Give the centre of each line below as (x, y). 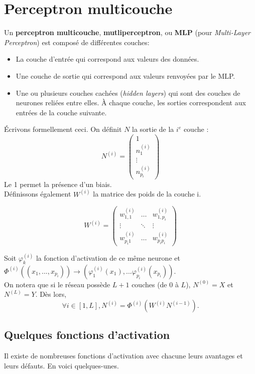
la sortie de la (153, 129)
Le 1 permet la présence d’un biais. (58, 184)
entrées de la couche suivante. (61, 112)
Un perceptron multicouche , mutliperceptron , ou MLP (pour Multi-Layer (127, 32)
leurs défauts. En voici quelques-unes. (61, 365)
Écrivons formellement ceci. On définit (63, 129)
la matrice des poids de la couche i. (147, 194)
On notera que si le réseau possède (57, 284)
